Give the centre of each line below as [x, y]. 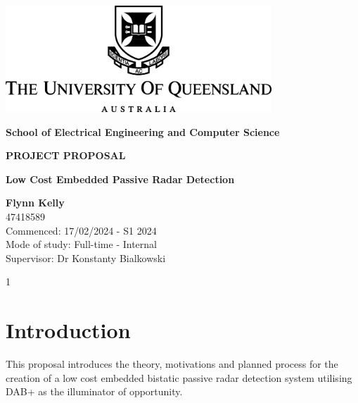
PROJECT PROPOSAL [66, 155]
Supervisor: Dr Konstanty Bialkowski [86, 258]
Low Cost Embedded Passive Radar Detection [120, 179]
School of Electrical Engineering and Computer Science [143, 131]
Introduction [68, 330]
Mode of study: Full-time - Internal [81, 244]
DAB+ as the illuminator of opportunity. [94, 391]
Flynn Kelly [35, 203]
